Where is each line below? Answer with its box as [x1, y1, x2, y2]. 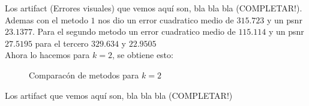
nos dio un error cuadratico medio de [98, 13, 234, 26]
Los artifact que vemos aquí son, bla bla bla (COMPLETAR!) [5, 89, 233, 101]
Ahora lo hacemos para [5, 49, 90, 61]
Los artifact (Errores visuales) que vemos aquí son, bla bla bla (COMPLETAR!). [5, 2, 302, 14]
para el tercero [35, 37, 89, 49]
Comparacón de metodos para [29, 68, 139, 81]
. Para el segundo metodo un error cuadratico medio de [32, 25, 236, 38]
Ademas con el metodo [5, 13, 88, 26]
